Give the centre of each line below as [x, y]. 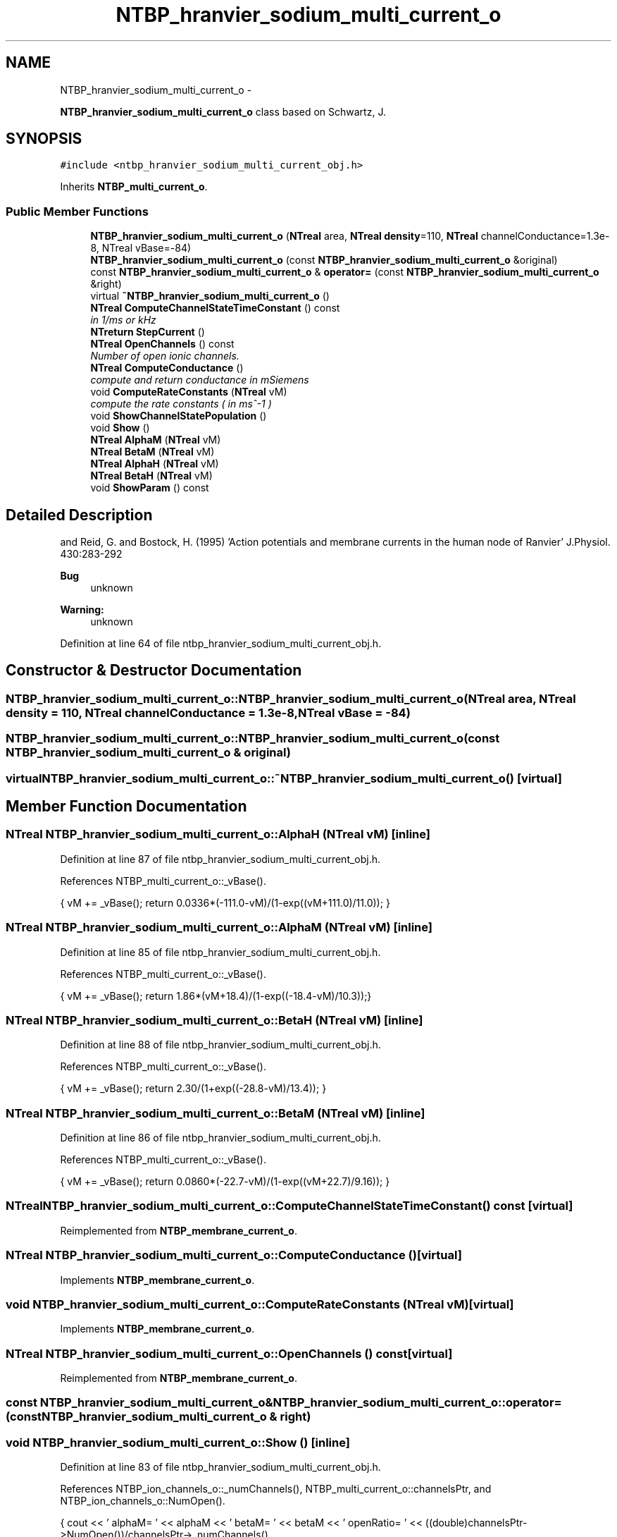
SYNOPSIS [44, 139]
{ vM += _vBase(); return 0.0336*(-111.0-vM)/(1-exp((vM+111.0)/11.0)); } [225, 902]
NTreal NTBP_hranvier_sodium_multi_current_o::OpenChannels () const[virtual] [229, 1353]
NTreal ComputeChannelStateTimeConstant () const [215, 308]
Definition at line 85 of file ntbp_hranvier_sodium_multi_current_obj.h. [220, 952]
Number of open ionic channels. [165, 356]
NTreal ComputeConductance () [167, 368]
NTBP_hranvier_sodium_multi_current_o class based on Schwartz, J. [223, 111]
